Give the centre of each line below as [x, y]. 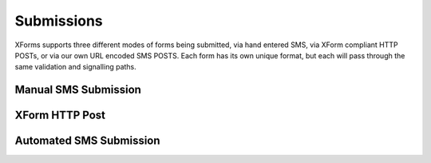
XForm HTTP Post [60, 115]
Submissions [59, 21]
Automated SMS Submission [87, 141]
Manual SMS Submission [78, 90]
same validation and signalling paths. [76, 67]
